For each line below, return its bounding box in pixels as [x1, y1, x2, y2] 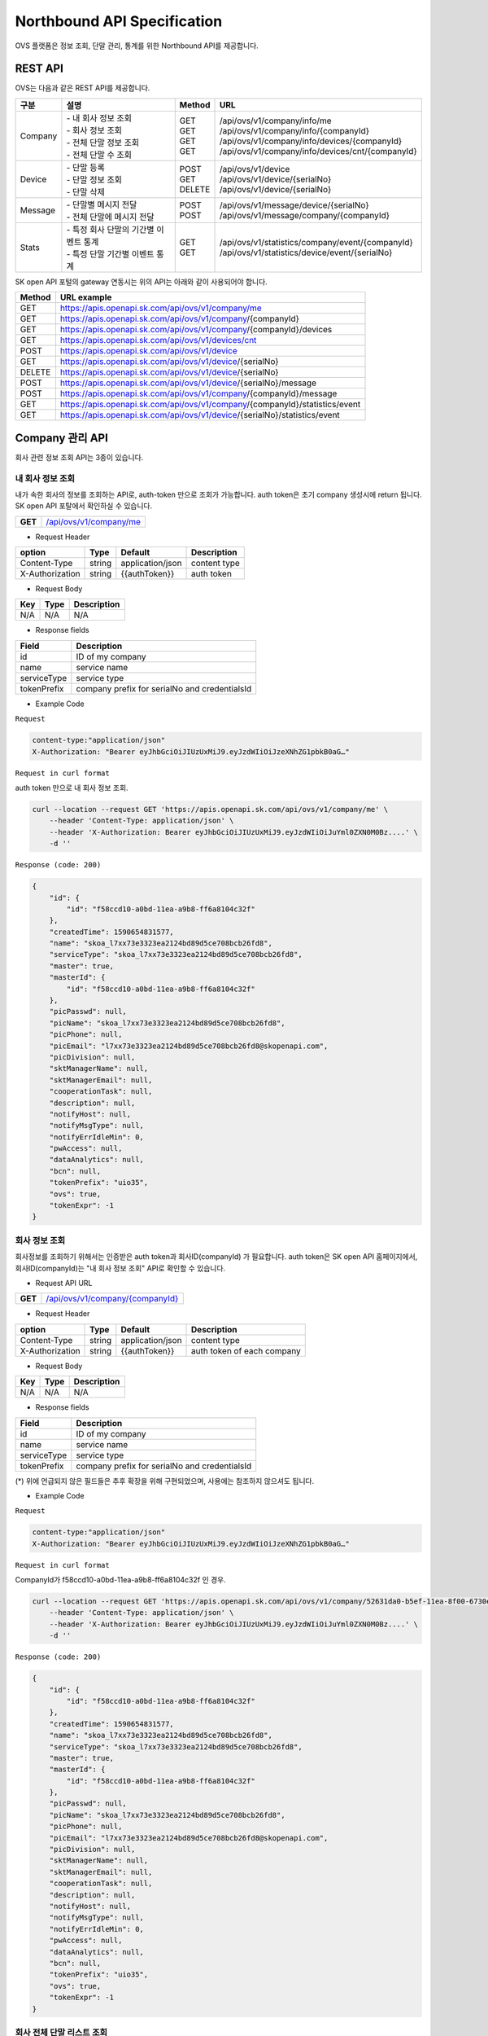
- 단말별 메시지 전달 [66, 199, 137, 210]
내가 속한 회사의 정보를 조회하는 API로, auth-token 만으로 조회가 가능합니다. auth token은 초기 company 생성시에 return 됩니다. [15, 489, 422, 499]
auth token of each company [191, 1345, 301, 1356]
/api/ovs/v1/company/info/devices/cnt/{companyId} [219, 145, 418, 156]
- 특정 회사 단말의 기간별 [66, 224, 155, 235]
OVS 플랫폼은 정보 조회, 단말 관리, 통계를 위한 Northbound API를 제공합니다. [15, 41, 259, 50]
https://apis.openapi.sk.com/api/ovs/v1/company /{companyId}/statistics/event [59, 399, 361, 410]
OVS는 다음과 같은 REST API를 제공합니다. [15, 83, 150, 93]
